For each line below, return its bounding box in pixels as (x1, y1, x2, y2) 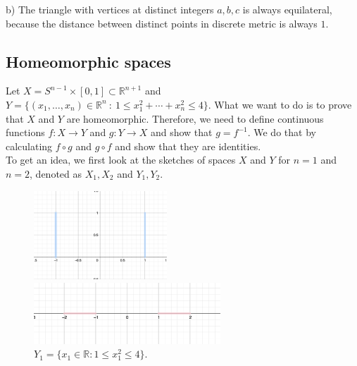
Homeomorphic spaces (6, 50, 171, 72)
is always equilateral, (242, 2, 332, 16)
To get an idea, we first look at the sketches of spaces (6, 152, 236, 167)
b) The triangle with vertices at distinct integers (6, 2, 214, 16)
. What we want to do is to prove (208, 97, 352, 111)
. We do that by (247, 125, 316, 140)
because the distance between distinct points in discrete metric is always (6, 16, 318, 30)
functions (6, 125, 45, 140)
